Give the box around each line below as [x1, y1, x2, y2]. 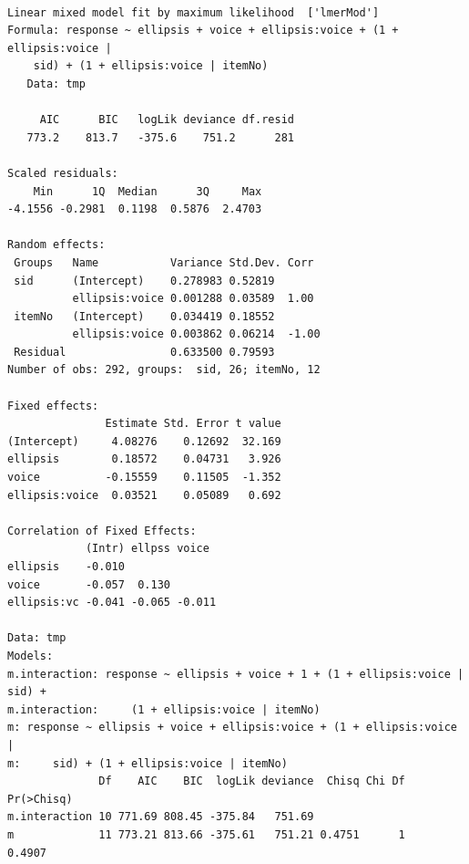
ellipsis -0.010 [7, 560, 125, 573]
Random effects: [7, 238, 106, 252]
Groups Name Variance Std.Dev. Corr [14, 255, 314, 269]
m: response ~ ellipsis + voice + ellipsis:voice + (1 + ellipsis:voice [7, 721, 457, 734]
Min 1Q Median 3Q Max [33, 184, 262, 198]
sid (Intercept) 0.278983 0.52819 [14, 274, 275, 287]
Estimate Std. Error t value [105, 417, 281, 431]
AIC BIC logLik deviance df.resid [39, 113, 294, 127]
